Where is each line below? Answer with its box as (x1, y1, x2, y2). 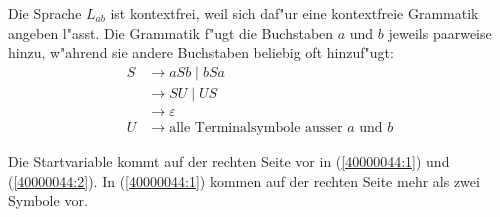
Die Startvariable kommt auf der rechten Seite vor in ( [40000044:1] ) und (8, 150, 450, 171)
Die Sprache (8, 3, 82, 23)
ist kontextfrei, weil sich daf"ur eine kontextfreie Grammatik (110, 3, 479, 23)
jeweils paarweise (388, 22, 492, 43)
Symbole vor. (8, 190, 88, 211)
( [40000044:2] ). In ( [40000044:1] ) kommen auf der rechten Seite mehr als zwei (8, 170, 480, 191)
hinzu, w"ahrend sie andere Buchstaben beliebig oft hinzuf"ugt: (8, 42, 394, 63)
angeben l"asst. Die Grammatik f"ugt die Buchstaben (8, 22, 334, 43)
